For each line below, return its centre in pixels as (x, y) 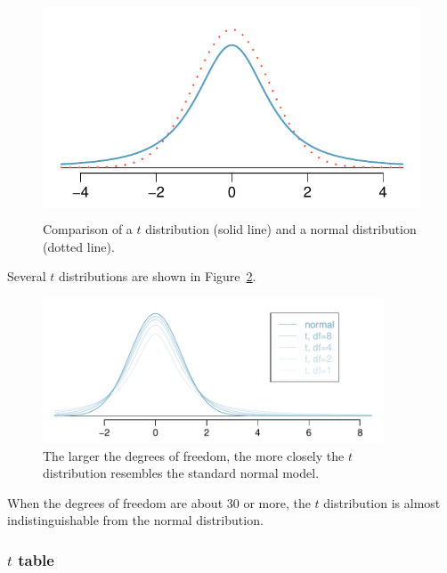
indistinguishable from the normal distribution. (135, 520)
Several (27, 276)
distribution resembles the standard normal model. (181, 473)
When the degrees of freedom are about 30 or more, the (159, 502)
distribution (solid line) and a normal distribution (281, 229)
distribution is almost (382, 502)
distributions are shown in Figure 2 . (157, 276)
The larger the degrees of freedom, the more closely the (194, 455)
